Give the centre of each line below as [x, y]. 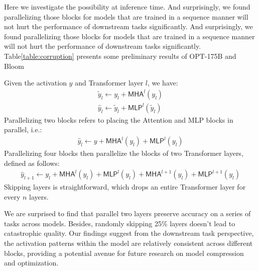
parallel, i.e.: [23, 129]
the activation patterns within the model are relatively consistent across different [128, 243]
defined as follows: [32, 163]
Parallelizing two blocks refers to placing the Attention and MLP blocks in [119, 119]
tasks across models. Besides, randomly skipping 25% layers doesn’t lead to [120, 223]
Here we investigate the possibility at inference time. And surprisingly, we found [127, 7]
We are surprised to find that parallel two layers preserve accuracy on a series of [127, 213]
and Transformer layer [109, 83]
